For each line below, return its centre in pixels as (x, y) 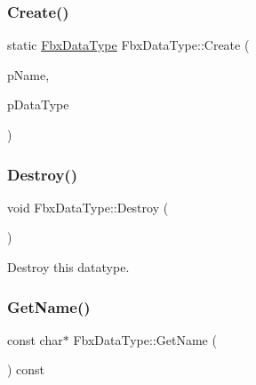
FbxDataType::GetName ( (145, 339)
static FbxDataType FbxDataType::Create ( (128, 45)
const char (35, 339)
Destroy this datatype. (68, 267)
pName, (28, 74)
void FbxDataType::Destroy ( (88, 207)
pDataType (38, 104)
